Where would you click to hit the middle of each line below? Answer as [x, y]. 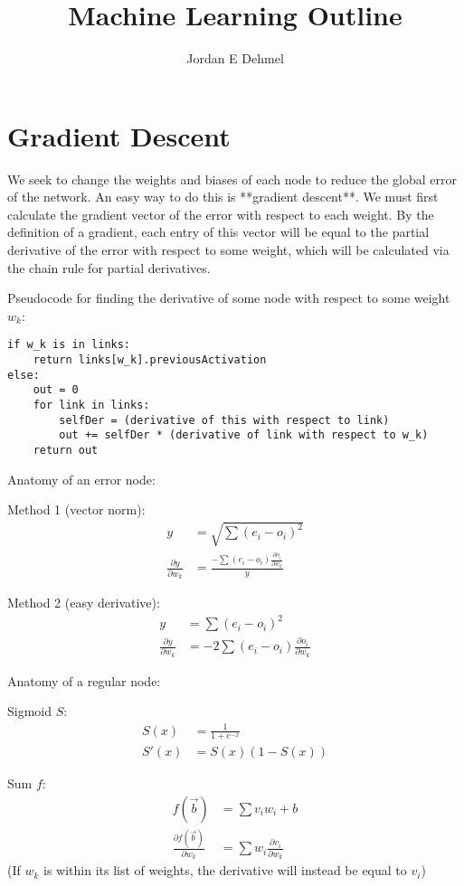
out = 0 [56, 390]
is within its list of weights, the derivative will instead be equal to [225, 870]
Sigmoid [30, 711]
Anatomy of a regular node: [84, 680]
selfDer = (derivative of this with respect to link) [224, 420]
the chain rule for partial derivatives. [109, 267]
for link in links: [91, 405]
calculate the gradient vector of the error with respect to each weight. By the [221, 214]
